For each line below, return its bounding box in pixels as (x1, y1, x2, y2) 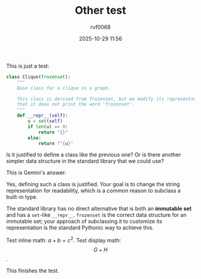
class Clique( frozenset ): (6, 74, 71, 80)
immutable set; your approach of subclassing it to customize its (6, 218, 163, 225)
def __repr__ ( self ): (17, 113, 68, 119)
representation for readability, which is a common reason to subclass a (6, 187, 181, 195)
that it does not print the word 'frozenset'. (17, 101, 135, 108)
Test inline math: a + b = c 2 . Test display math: (6, 236, 121, 244)
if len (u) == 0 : (28, 123, 68, 129)
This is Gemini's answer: (6, 169, 67, 177)
